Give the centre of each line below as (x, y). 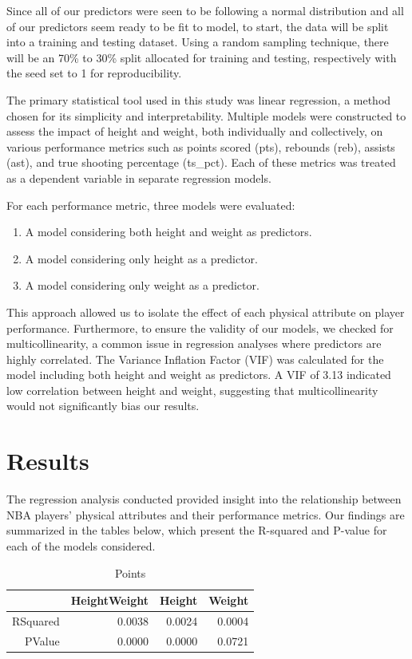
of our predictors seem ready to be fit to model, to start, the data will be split (198, 26)
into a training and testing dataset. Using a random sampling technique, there (198, 42)
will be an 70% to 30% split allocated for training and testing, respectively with (202, 57)
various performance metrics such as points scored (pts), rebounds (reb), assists (201, 146)
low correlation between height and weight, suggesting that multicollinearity (192, 390)
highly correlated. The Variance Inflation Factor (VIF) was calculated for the (195, 359)
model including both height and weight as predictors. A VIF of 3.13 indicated (199, 375)
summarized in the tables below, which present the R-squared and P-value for (197, 530)
